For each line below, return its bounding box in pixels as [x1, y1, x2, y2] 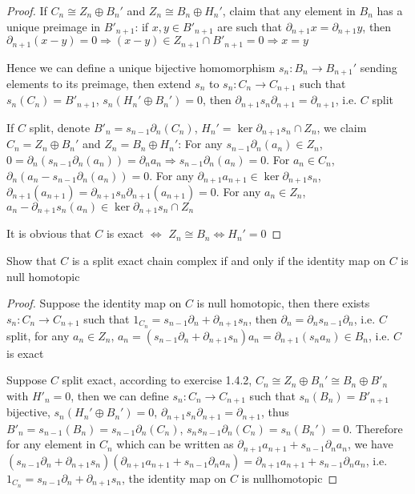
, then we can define [71, 387, 169, 404]
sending [360, 58, 397, 75]
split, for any [6, 327, 70, 343]
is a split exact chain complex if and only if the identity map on [71, 252, 385, 268]
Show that [6, 252, 57, 268]
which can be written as [116, 436, 234, 452]
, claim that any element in [222, 2, 356, 18]
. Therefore [349, 420, 403, 436]
